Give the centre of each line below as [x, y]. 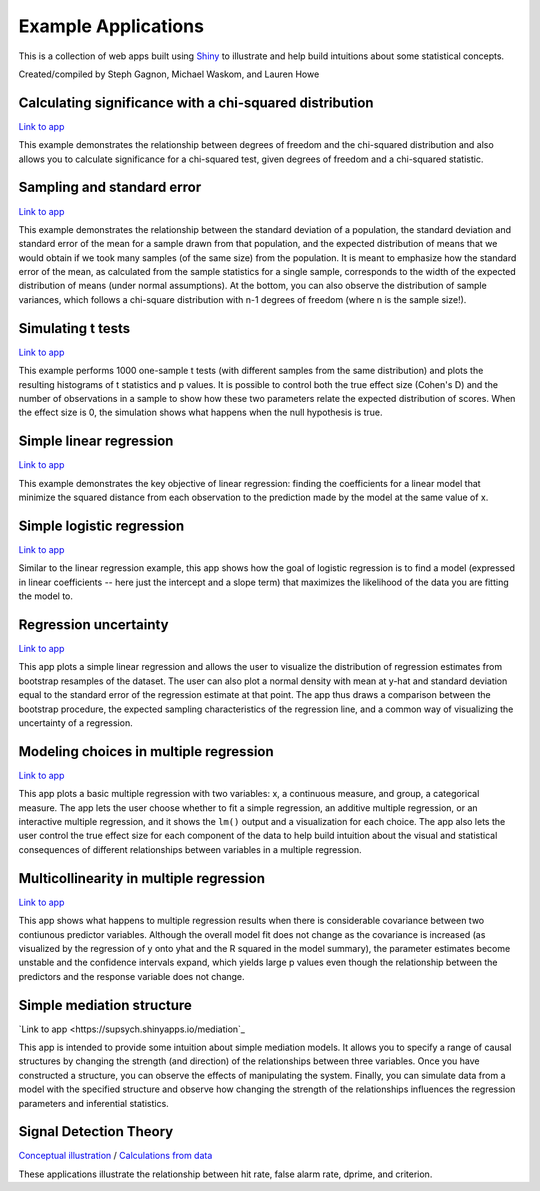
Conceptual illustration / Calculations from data [115, 1156]
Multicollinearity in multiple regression [141, 878]
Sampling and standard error [110, 187]
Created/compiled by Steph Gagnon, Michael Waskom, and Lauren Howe [169, 74]
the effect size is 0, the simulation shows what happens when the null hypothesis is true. [201, 412]
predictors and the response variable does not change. [131, 976]
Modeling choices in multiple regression [146, 751]
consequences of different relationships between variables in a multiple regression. [190, 849]
